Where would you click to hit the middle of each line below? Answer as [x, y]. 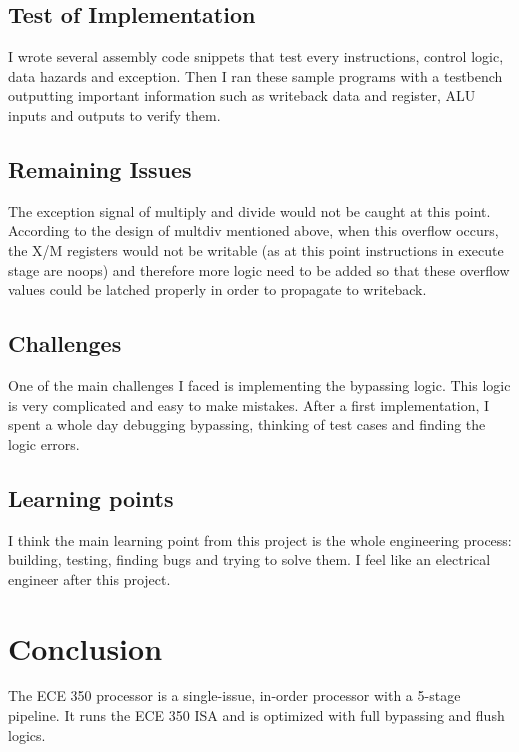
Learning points [91, 497]
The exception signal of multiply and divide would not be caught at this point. [249, 210]
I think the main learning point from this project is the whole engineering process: [260, 539]
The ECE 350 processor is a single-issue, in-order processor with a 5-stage [234, 695]
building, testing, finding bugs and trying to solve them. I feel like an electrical [249, 559]
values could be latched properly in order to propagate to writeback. [217, 289]
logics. [27, 734]
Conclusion [85, 647]
